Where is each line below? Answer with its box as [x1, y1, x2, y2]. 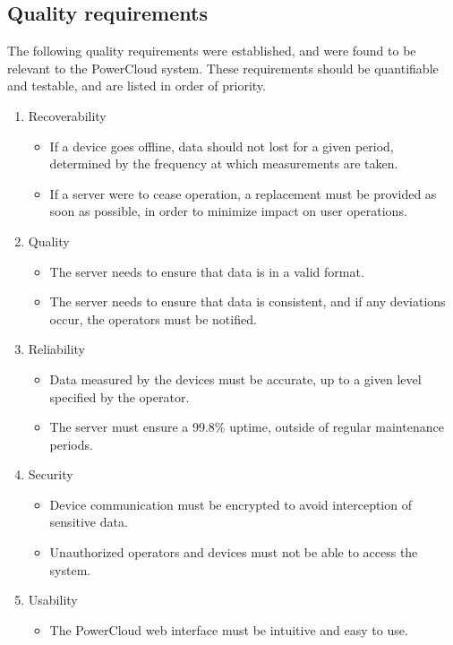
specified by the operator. [49, 387, 190, 406]
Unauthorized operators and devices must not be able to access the [49, 543, 418, 562]
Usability [28, 590, 78, 609]
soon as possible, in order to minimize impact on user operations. [49, 202, 407, 220]
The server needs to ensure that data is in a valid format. [49, 262, 364, 280]
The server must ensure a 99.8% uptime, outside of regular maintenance [49, 417, 444, 436]
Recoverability [28, 106, 107, 125]
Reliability [28, 340, 86, 358]
